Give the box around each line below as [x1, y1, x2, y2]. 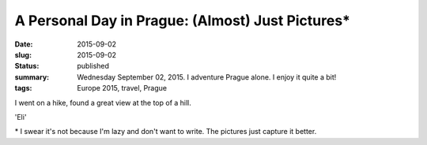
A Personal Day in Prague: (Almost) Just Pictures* [14, 12, 351, 29]
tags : [14, 84, 32, 93]
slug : [14, 50, 32, 59]
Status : [14, 61, 40, 71]
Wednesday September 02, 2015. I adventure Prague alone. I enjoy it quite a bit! [77, 72, 337, 82]
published [77, 61, 110, 71]
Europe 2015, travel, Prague [77, 84, 168, 93]
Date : [14, 39, 33, 49]
